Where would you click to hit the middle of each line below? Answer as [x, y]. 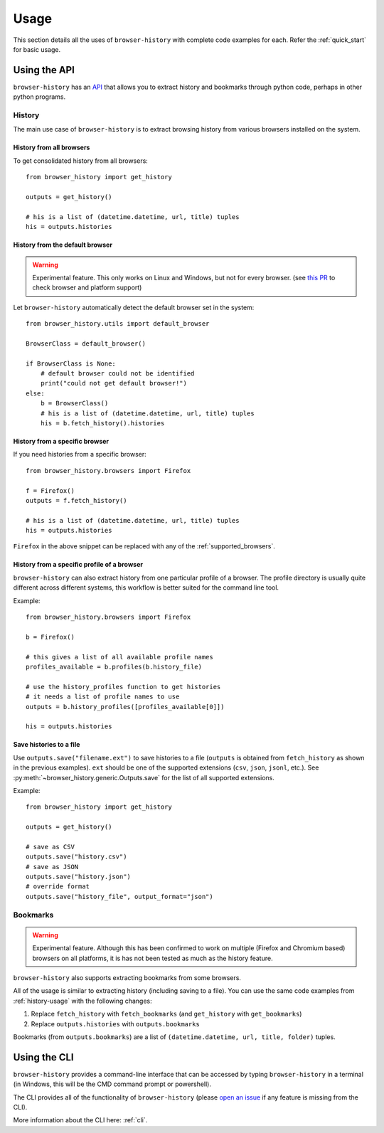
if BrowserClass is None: [71, 363]
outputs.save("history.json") [79, 877]
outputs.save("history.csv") [76, 857]
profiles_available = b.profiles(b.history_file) [114, 667]
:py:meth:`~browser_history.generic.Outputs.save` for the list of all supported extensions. [144, 777]
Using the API [44, 70]
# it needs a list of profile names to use [103, 697]
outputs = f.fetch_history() [76, 500]
